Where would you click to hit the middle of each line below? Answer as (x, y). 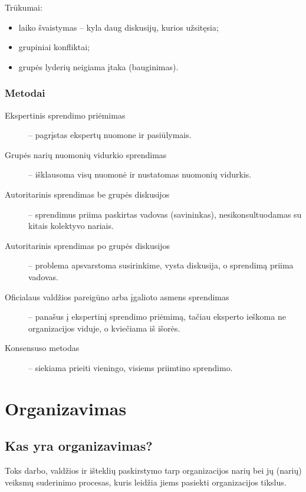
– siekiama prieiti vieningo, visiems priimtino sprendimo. (131, 367)
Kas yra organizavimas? (79, 446)
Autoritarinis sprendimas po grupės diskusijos (87, 245)
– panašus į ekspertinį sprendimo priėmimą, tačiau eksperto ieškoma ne (157, 316)
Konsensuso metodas (42, 348)
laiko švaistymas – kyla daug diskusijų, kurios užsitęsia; (119, 27)
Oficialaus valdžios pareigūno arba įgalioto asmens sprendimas (117, 296)
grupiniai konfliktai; (54, 47)
